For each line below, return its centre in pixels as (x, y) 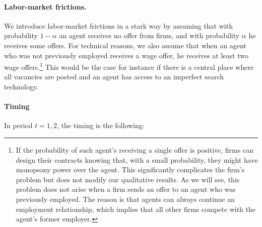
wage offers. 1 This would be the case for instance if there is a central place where (129, 66)
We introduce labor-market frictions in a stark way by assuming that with (118, 25)
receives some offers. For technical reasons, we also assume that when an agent (125, 45)
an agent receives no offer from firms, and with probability (149, 35)
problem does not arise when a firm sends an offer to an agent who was (126, 189)
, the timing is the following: (101, 125)
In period (18, 125)
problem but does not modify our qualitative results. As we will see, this (128, 179)
